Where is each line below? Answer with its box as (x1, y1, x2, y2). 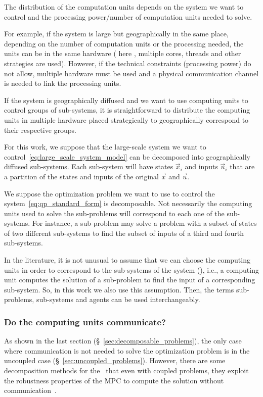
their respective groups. (4, 124, 76, 135)
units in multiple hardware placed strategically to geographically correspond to (4, 114, 249, 125)
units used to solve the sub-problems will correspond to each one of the (4, 208, 225, 218)
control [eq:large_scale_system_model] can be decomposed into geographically (4, 151, 250, 162)
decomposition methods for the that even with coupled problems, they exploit (4, 365, 249, 376)
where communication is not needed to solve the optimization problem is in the (4, 345, 250, 356)
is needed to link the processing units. (4, 78, 121, 88)
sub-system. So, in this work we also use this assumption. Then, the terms (4, 284, 234, 294)
